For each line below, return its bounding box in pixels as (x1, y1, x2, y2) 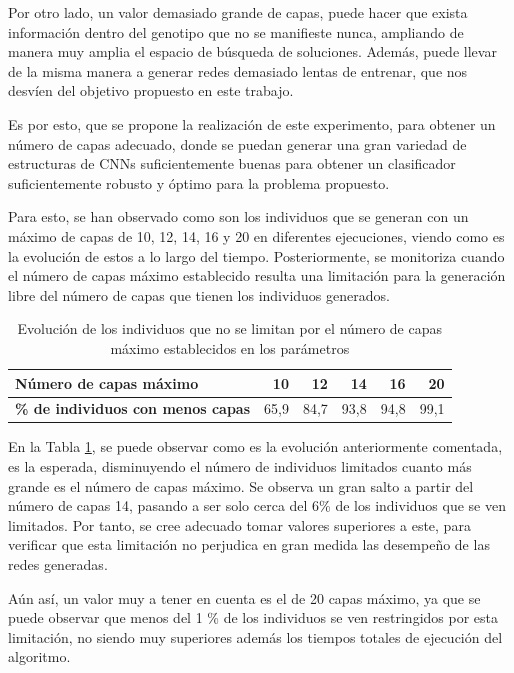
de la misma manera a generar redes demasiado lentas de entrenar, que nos (8, 60, 468, 81)
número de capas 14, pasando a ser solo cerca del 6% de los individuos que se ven (8, 495, 506, 516)
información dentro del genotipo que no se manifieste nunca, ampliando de (8, 21, 464, 42)
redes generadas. (8, 554, 108, 574)
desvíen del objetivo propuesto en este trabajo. (8, 80, 294, 101)
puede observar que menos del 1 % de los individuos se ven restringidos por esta (8, 607, 498, 628)
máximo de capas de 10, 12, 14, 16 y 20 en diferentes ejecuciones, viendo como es (8, 225, 505, 246)
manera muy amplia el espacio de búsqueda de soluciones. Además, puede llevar (8, 41, 497, 62)
